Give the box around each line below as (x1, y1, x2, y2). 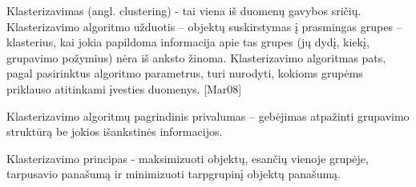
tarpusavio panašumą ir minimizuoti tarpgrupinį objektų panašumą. (6, 165, 341, 182)
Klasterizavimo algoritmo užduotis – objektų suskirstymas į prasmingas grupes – (6, 18, 402, 34)
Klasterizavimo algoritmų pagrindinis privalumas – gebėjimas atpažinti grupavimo (6, 107, 410, 124)
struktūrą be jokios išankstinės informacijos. (6, 123, 223, 140)
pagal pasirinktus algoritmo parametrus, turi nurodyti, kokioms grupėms (6, 65, 363, 82)
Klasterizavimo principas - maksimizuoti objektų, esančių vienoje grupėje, (6, 149, 369, 166)
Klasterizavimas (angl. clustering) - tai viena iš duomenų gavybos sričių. (6, 2, 361, 18)
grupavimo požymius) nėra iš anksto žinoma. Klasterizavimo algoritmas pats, (6, 49, 386, 66)
